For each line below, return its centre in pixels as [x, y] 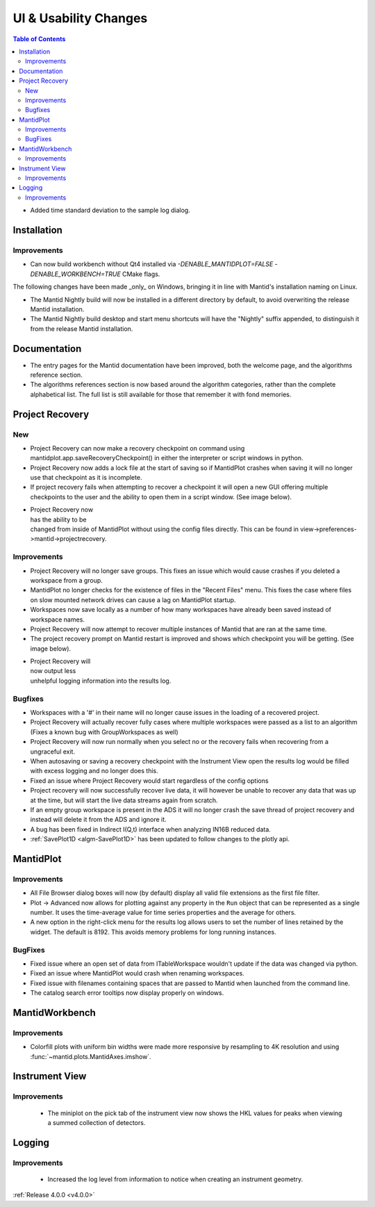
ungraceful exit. [53, 752]
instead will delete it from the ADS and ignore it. [98, 820]
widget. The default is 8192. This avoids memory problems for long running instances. [153, 932]
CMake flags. [141, 274]
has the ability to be [58, 519]
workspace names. [57, 619]
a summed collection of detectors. [97, 1123]
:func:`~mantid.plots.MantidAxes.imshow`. [91, 1056]
